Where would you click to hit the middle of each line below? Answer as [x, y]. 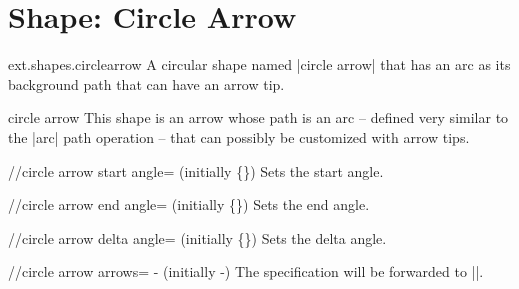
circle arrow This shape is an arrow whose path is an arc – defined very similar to [258, 117]
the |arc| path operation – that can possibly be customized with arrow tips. [239, 136]
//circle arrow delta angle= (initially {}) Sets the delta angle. [197, 237]
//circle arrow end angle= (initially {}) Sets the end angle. [189, 204]
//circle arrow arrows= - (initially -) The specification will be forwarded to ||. [246, 271]
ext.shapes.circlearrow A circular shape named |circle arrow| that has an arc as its [259, 64]
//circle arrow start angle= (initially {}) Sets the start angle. [196, 170]
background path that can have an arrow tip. [146, 83]
